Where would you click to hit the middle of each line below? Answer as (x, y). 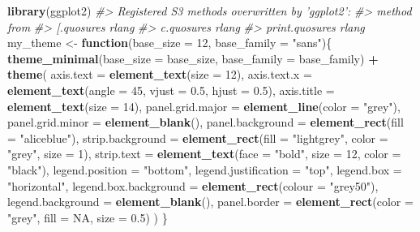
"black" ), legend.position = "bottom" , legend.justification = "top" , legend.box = (205, 169)
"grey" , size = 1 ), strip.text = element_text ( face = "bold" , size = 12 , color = (204, 154)
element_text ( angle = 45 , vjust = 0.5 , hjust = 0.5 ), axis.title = (171, 90)
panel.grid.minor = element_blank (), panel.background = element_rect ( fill (206, 122)
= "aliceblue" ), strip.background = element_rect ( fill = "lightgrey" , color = (198, 137)
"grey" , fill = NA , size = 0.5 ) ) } (88, 217)
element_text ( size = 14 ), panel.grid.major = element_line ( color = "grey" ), (204, 106)
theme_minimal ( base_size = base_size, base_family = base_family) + (193, 58)
